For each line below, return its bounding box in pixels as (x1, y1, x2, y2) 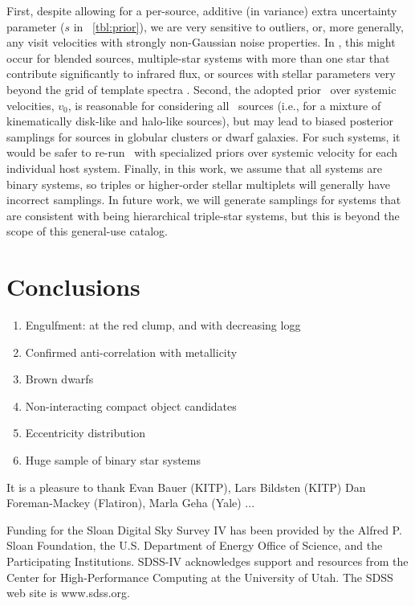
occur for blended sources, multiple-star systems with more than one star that (6, 49, 390, 66)
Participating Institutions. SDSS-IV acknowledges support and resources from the (6, 552, 409, 569)
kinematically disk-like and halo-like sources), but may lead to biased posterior (6, 113, 393, 129)
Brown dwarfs (25, 371, 94, 387)
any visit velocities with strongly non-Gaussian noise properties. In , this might (6, 34, 396, 51)
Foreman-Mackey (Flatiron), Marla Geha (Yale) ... (6, 494, 255, 511)
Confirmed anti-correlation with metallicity (25, 343, 238, 360)
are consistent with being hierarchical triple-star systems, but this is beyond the (6, 207, 400, 223)
